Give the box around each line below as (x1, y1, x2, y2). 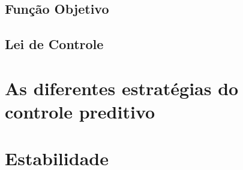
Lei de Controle (5, 35, 104, 53)
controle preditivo (5, 99, 155, 123)
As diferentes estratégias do (5, 75, 239, 100)
